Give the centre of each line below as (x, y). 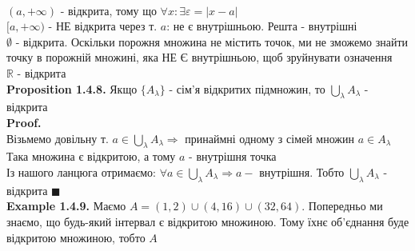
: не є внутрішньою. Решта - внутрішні (262, 26)
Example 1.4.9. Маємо (66, 206)
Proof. (24, 122)
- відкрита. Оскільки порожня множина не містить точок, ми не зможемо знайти (212, 41)
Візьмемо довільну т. (58, 138)
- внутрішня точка (233, 156)
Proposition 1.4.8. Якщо (72, 88)
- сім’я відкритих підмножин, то (247, 88)
